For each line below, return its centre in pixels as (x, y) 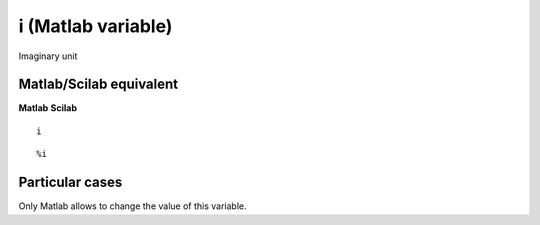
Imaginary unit (48, 56)
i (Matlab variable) (95, 26)
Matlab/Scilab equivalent (98, 84)
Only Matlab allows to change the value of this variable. (132, 206)
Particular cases (70, 182)
